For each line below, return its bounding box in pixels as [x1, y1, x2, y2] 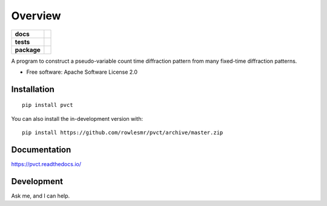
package [15, 45, 41, 54]
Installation [11, 84, 54, 94]
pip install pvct [22, 101, 73, 109]
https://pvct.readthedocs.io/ [11, 161, 82, 168]
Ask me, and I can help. [11, 192, 70, 199]
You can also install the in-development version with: [11, 115, 144, 122]
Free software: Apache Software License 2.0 [26, 68, 138, 76]
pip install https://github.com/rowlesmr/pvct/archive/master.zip [22, 129, 223, 136]
